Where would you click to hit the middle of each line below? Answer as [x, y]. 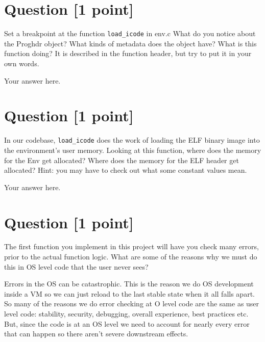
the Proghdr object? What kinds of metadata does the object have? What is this [130, 43]
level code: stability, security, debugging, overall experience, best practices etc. [126, 313]
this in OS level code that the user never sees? [76, 266]
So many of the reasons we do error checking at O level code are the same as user [132, 304]
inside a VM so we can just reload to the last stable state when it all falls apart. [129, 293]
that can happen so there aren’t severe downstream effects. [96, 334]
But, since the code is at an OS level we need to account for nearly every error [127, 323]
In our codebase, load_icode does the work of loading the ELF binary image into [132, 140]
